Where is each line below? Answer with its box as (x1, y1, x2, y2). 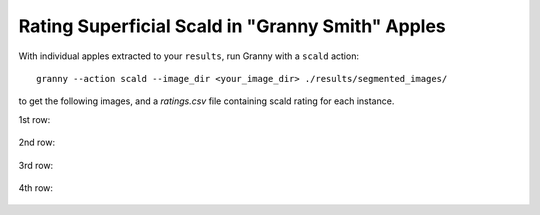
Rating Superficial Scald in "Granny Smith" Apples (18, 15, 446, 37)
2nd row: (18, 136, 55, 149)
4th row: (18, 181, 54, 194)
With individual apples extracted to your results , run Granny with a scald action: (18, 50, 360, 62)
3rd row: (18, 159, 54, 171)
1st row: (18, 113, 51, 125)
